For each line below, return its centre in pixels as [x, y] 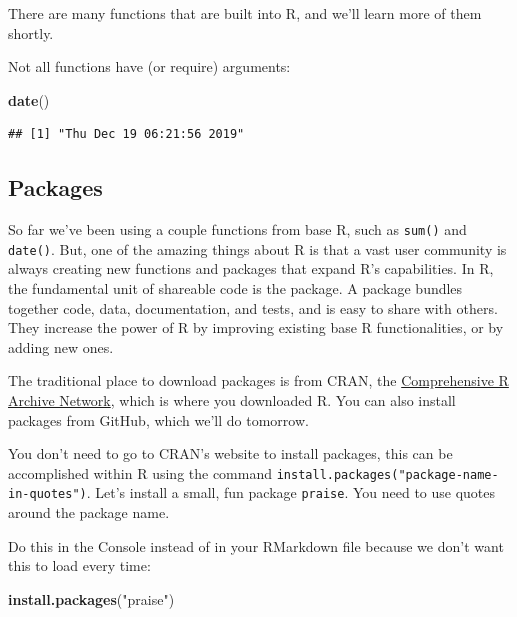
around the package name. [89, 512]
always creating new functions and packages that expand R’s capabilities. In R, [251, 268]
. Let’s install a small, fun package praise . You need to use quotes [291, 492]
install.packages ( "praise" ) [91, 598]
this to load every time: [79, 565]
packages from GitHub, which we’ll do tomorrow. [158, 419]
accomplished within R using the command [140, 472]
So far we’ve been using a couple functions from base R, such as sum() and [237, 229]
